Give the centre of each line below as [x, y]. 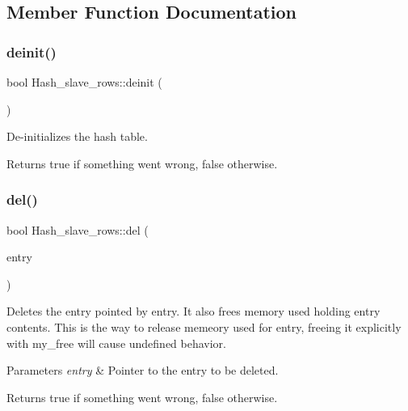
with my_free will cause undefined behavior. [117, 343]
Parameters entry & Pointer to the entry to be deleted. [143, 370]
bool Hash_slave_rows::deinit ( [84, 82]
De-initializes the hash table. [77, 136]
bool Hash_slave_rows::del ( [78, 229]
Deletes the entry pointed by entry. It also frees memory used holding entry [193, 311]
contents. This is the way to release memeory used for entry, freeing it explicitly [204, 326]
